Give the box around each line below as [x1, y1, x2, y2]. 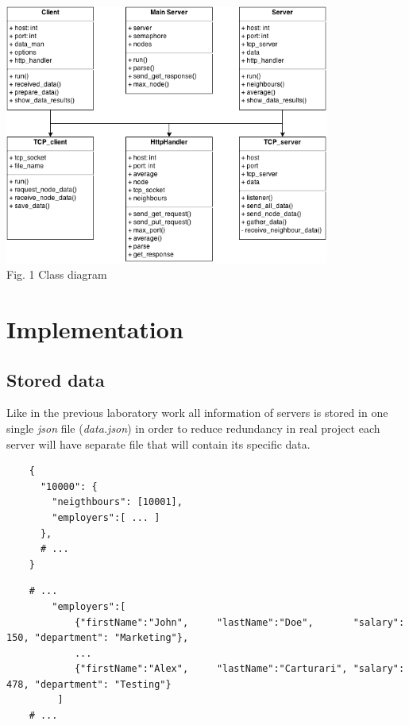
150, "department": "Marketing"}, [6, 632, 189, 644]
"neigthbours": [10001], [52, 496, 183, 508]
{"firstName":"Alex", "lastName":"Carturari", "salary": [74, 663, 405, 675]
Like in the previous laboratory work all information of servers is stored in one [6, 404, 388, 421]
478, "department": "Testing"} [6, 678, 172, 690]
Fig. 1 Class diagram [6, 266, 107, 283]
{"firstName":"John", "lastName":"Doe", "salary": [74, 616, 405, 628]
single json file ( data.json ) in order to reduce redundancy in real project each [6, 419, 380, 436]
